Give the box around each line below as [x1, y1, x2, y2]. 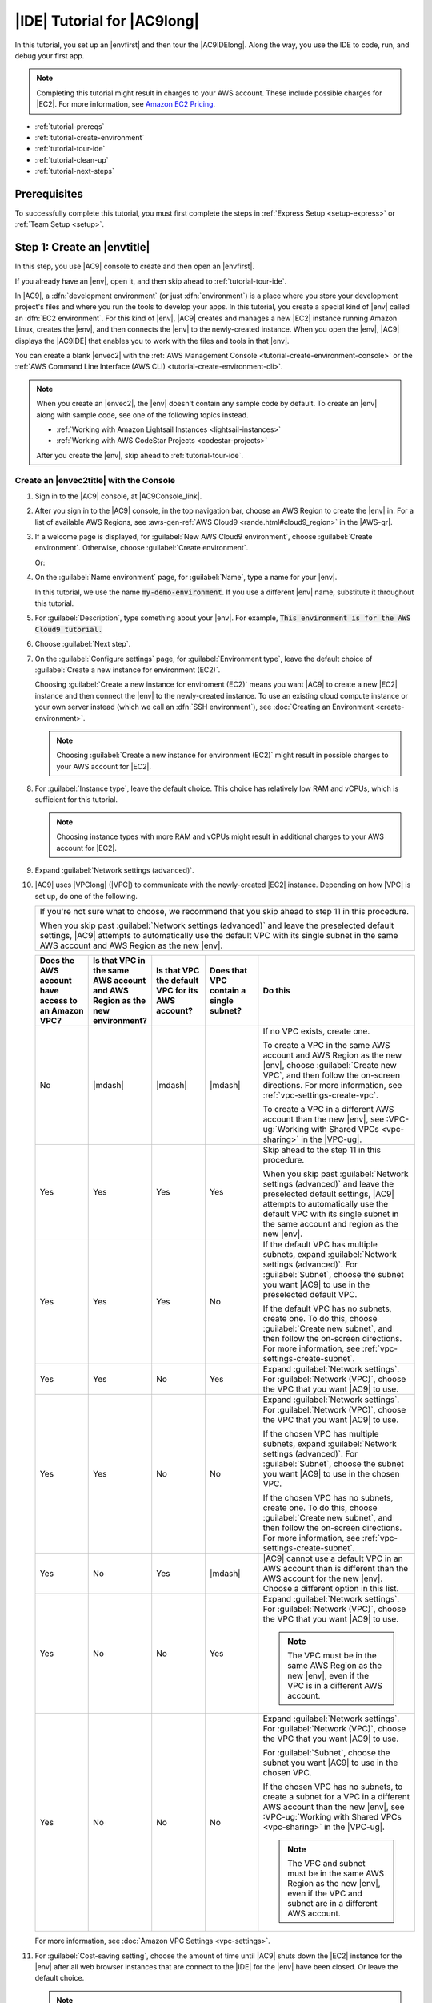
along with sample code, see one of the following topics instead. [36, 409, 249, 420]
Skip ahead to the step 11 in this [262, 1144, 382, 1155]
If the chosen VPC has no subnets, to [262, 1781, 403, 1792]
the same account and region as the [262, 1219, 399, 1230]
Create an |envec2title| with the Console [14, 474, 176, 486]
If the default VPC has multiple [262, 1239, 378, 1250]
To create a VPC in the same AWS [262, 1040, 391, 1051]
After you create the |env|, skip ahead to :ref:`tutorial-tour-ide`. [36, 450, 244, 460]
